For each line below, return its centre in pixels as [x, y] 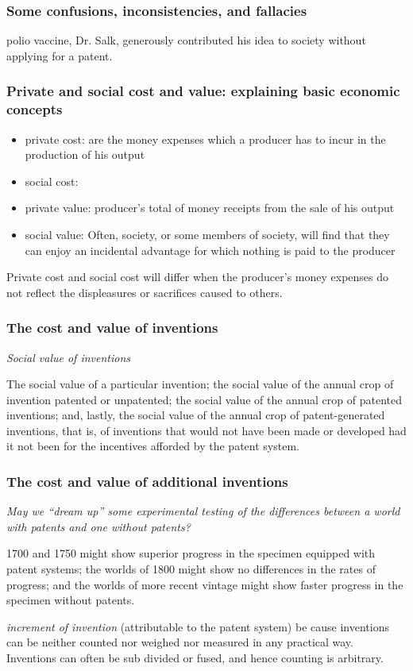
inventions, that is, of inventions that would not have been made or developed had [206, 430]
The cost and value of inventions [112, 328]
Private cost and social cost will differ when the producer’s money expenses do [198, 277]
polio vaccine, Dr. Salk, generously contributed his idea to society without [186, 40]
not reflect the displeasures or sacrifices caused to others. [145, 292]
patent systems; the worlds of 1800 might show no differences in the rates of [191, 569]
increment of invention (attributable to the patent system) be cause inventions [198, 626]
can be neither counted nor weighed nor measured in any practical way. [180, 642]
